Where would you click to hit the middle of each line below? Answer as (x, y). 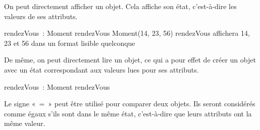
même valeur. (25, 123)
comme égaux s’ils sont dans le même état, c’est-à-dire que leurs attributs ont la (128, 113)
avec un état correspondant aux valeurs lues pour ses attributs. (101, 69)
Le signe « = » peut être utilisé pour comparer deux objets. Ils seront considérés (130, 104)
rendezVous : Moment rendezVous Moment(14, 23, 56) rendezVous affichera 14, (127, 33)
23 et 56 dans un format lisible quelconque (70, 43)
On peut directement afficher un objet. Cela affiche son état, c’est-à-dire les (120, 6)
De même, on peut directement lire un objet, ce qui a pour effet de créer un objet (130, 60)
